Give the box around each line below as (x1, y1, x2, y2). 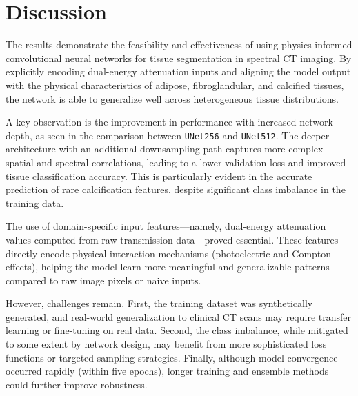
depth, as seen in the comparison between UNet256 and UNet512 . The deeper (6, 128, 330, 142)
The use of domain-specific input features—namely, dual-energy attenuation (6, 219, 326, 233)
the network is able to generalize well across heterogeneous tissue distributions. (6, 91, 339, 106)
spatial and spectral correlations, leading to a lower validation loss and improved (6, 155, 346, 169)
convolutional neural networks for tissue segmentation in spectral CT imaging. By (6, 50, 352, 65)
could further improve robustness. (6, 377, 148, 391)
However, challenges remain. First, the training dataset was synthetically (6, 296, 313, 310)
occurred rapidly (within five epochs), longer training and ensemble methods (6, 364, 329, 378)
